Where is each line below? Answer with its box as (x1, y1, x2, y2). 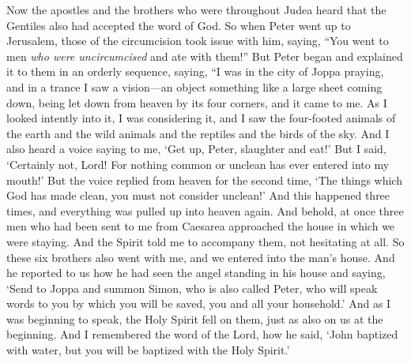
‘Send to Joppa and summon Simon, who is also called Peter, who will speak (6, 279, 378, 296)
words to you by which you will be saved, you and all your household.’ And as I (6, 295, 391, 312)
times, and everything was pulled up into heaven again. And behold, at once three (6, 202, 404, 219)
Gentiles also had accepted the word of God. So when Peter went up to (6, 17, 351, 33)
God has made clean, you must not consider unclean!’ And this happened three (6, 187, 390, 204)
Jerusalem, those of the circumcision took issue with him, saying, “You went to (6, 32, 389, 49)
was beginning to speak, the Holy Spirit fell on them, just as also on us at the (6, 310, 383, 327)
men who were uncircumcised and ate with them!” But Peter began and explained (6, 47, 403, 64)
